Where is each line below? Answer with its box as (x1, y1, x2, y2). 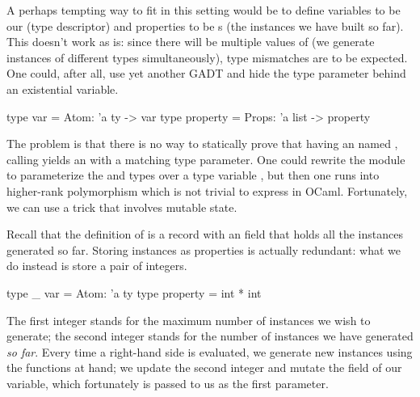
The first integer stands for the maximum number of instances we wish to (6, 311, 371, 328)
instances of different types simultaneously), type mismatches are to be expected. (6, 49, 408, 65)
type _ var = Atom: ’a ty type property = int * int (6, 284, 262, 301)
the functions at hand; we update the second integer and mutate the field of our (6, 359, 402, 376)
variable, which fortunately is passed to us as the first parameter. (6, 374, 329, 391)
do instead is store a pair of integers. (6, 257, 187, 274)
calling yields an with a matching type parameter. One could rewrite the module (6, 150, 405, 167)
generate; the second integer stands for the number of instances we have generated (6, 327, 414, 344)
